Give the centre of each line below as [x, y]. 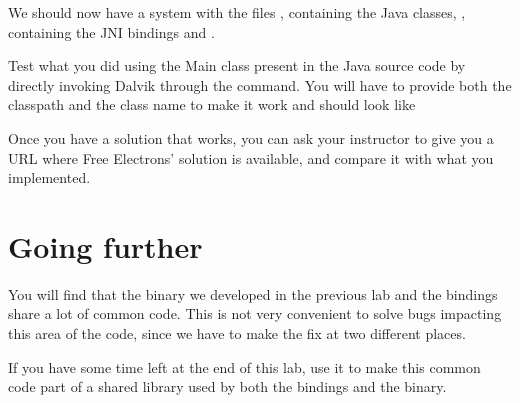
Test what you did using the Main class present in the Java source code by [237, 65]
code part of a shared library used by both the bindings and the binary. [227, 386]
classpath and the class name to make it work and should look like [212, 104]
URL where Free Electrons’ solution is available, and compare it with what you [251, 157]
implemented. [49, 177]
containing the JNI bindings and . [111, 31]
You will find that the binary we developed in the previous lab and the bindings [253, 293]
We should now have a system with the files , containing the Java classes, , [237, 12]
